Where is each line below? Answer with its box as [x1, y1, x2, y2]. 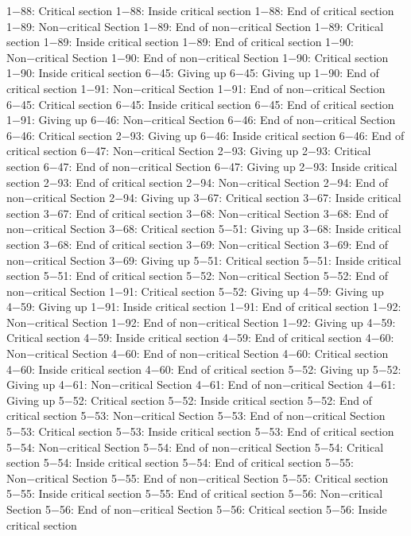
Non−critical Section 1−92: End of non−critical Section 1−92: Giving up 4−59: [6, 313, 396, 330]
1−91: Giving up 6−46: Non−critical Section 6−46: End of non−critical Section [6, 111, 396, 128]
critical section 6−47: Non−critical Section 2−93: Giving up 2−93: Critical [6, 142, 371, 159]
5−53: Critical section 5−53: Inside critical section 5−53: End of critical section [6, 423, 394, 440]
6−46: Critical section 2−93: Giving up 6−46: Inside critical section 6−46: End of [6, 126, 405, 143]
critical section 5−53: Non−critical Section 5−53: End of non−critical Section [6, 407, 386, 424]
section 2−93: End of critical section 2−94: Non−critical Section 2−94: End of [6, 173, 389, 190]
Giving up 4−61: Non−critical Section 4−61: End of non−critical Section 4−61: [6, 376, 396, 393]
